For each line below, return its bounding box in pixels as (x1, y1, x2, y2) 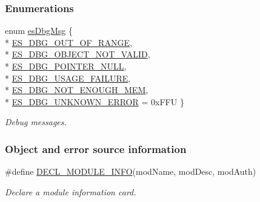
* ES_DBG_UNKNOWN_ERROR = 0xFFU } (5, 95, 184, 108)
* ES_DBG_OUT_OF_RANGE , (5, 36, 132, 48)
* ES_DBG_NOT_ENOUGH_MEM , (5, 83, 148, 96)
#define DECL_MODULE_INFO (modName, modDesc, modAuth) (5, 165, 256, 178)
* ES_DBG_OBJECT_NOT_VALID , (5, 48, 150, 60)
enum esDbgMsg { (5, 24, 73, 37)
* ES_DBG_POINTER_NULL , (5, 60, 127, 72)
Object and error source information (5, 141, 187, 156)
